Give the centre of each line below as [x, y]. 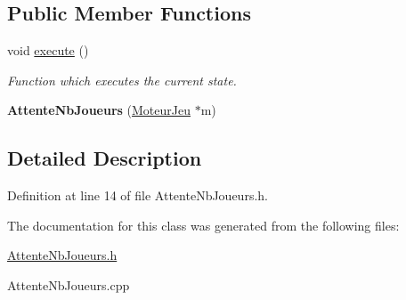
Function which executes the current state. [122, 80]
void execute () [48, 50]
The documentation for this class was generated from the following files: [203, 225]
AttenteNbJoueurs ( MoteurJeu [99, 110]
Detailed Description [105, 158]
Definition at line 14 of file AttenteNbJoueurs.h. [138, 195]
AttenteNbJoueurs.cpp [69, 284]
